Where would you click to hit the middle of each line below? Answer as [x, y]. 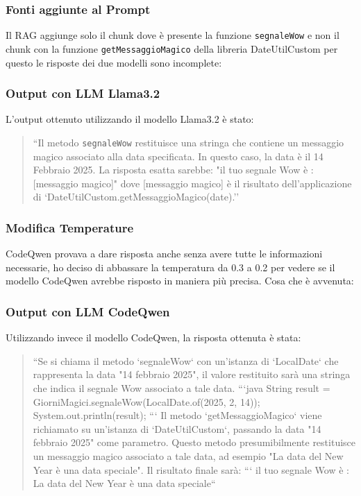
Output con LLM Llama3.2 [83, 93]
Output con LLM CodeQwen [88, 311]
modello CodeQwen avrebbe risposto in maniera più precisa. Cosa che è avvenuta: [180, 281]
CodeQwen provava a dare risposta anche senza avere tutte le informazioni [164, 254]
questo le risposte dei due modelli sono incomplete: [114, 62]
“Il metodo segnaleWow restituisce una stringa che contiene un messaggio [188, 142]
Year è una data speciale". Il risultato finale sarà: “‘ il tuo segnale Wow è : [191, 469]
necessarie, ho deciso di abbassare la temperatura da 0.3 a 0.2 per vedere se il [170, 267]
